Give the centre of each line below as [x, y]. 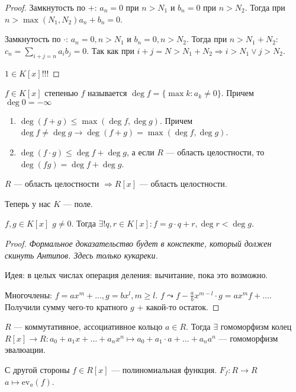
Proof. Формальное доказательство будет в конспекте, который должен [138, 243]
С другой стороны [37, 369]
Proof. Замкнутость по [45, 7]
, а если [140, 152]
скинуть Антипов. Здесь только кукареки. [81, 255]
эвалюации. [25, 350]
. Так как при [110, 50]
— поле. [78, 203]
